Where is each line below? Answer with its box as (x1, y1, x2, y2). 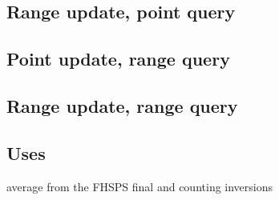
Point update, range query (6, 46, 230, 71)
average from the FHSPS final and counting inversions (6, 178, 273, 194)
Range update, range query (6, 93, 238, 118)
